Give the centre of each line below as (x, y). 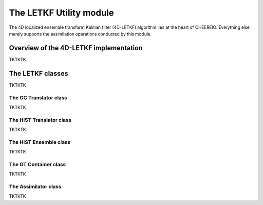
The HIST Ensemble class (40, 142)
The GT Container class (37, 164)
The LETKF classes (38, 73)
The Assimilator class (35, 186)
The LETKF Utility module (62, 13)
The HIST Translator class (40, 120)
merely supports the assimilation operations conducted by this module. (80, 34)
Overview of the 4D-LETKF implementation (76, 48)
